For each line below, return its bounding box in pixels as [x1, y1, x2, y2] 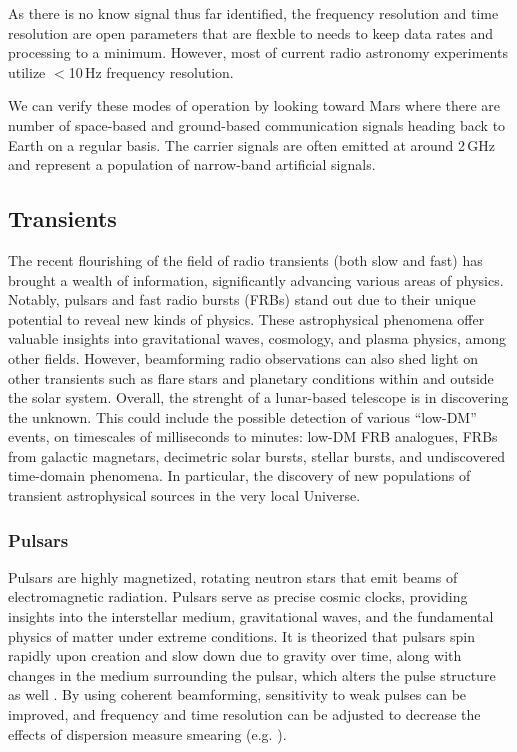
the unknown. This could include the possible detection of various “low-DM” [8, 406, 477, 427]
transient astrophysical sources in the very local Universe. [8, 485, 361, 506]
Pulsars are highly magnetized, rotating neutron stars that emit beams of [8, 566, 458, 587]
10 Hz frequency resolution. [68, 61, 234, 82]
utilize [8, 61, 46, 82]
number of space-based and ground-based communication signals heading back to [8, 114, 506, 135]
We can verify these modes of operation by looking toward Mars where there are [8, 95, 501, 116]
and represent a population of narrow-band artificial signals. [8, 154, 376, 175]
